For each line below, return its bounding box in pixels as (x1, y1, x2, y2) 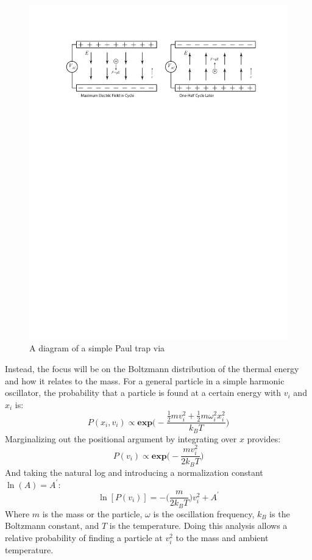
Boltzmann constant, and (5, 519, 99, 532)
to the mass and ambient (175, 531, 269, 544)
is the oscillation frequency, (153, 507, 255, 520)
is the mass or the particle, (42, 507, 143, 520)
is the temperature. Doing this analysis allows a (109, 519, 288, 532)
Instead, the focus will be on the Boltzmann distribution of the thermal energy (5, 362, 299, 375)
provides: (247, 432, 281, 445)
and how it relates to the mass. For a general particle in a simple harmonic (5, 374, 285, 387)
